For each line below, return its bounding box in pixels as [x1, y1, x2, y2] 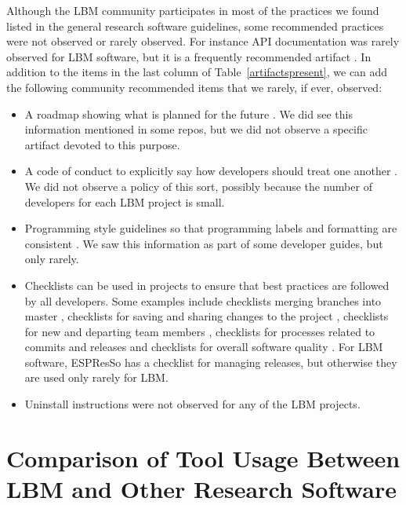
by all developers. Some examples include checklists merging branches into [24, 292, 382, 309]
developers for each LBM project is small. [24, 193, 225, 210]
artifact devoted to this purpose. [24, 136, 180, 152]
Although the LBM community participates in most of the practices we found [6, 2, 379, 18]
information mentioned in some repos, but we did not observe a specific [24, 121, 368, 137]
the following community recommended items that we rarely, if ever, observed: [6, 79, 382, 95]
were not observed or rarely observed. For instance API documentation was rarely [6, 33, 400, 49]
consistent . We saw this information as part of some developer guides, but [24, 235, 383, 251]
